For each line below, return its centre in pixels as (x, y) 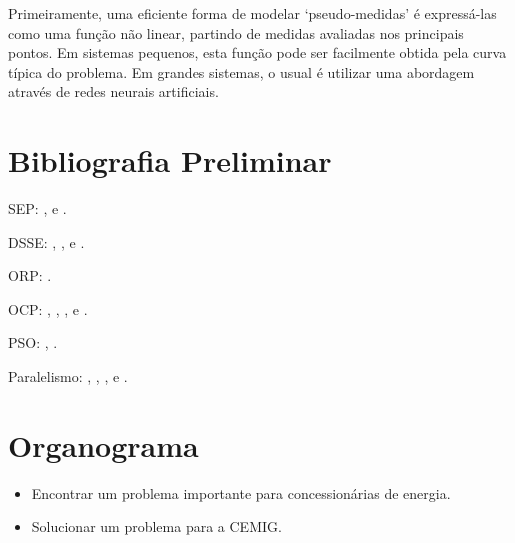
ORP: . (30, 275)
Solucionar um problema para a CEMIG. (156, 526)
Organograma (103, 444)
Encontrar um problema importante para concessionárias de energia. (241, 492)
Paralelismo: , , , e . (68, 376)
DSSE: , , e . (46, 241)
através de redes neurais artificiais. (113, 91)
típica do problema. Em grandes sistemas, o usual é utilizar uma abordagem (241, 71)
